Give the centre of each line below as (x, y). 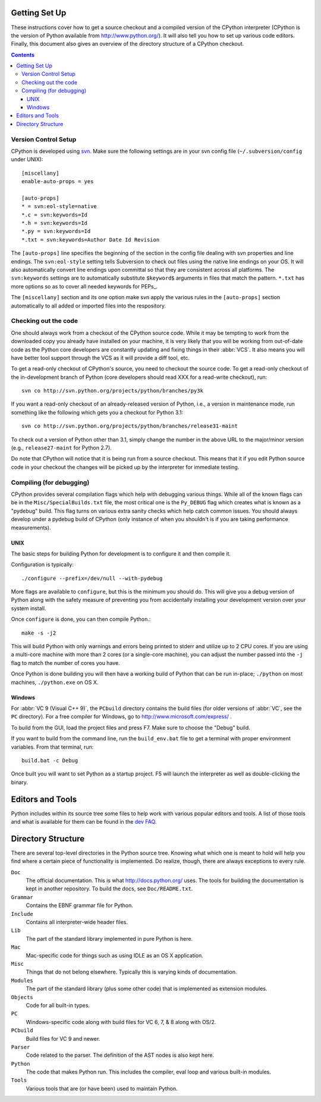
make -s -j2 (39, 633)
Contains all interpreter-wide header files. (77, 922)
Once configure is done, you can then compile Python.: (81, 619)
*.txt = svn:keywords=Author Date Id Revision (91, 240)
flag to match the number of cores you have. (65, 663)
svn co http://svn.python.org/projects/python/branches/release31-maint (130, 426)
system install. (29, 608)
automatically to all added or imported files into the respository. (89, 306)
